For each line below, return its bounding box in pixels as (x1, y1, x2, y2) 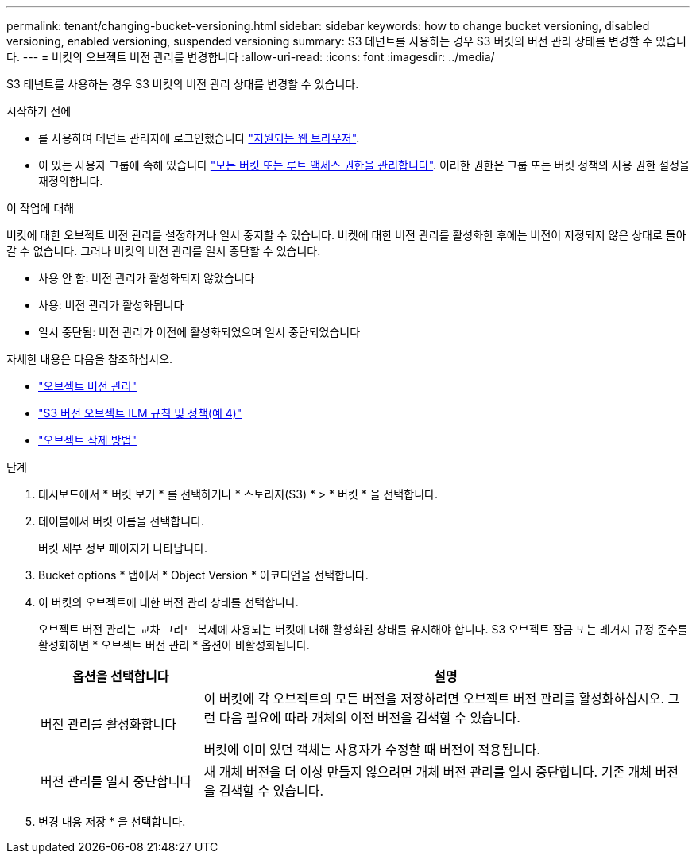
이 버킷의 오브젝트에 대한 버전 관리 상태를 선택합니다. (38, 595, 299, 609)
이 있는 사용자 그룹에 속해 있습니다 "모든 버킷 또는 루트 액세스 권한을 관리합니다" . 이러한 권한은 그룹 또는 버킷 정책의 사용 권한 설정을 (38, 158, 690, 172)
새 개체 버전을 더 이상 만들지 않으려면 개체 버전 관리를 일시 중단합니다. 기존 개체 (203, 764, 652, 780)
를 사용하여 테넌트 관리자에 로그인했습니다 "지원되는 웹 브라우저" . (38, 131, 360, 145)
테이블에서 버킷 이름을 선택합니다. (38, 514, 205, 528)
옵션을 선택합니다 (72, 668, 169, 684)
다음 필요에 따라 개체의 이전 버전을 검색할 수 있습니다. (218, 710, 520, 726)
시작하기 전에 (6, 104, 72, 118)
